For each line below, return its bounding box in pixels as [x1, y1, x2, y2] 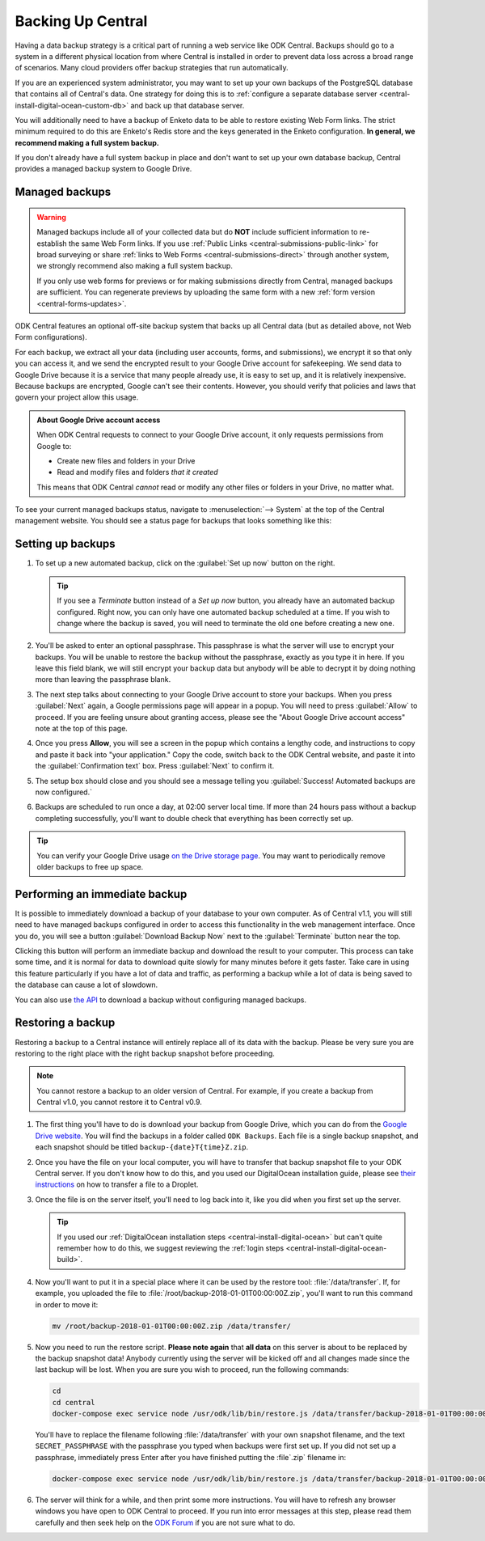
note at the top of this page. [35, 724, 129, 734]
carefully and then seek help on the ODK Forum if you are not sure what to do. [35, 1518, 296, 1527]
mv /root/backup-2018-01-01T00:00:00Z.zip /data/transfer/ [52, 1321, 291, 1331]
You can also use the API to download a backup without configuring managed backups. [15, 995, 307, 1005]
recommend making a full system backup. [15, 138, 159, 147]
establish [36, 239, 68, 248]
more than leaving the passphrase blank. [35, 675, 171, 684]
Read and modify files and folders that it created [57, 468, 218, 477]
